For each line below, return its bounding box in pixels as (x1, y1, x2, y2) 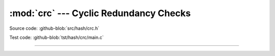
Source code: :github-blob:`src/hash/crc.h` (9, 25, 99, 31)
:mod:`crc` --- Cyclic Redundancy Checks (9, 8, 191, 19)
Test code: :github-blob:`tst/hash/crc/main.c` (9, 34, 104, 40)
